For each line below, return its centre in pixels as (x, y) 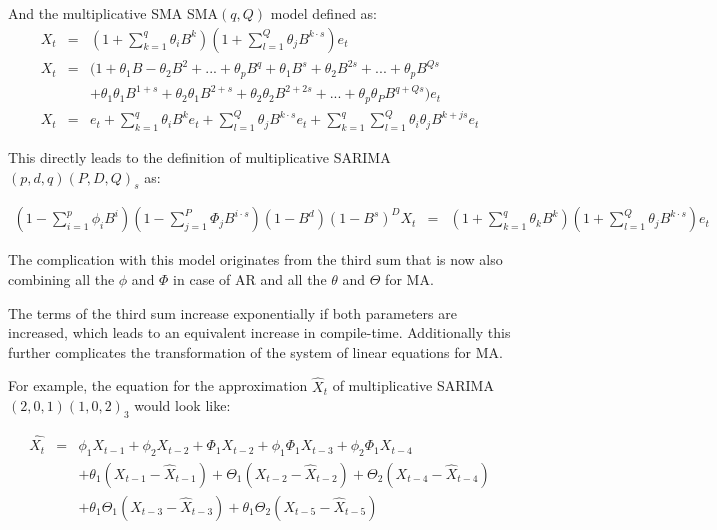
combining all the (61, 278)
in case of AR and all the (250, 278)
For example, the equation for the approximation (158, 385)
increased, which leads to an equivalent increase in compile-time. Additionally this (259, 332)
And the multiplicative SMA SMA (113, 13)
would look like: (182, 405)
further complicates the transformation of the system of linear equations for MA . (255, 351)
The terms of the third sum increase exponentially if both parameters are (232, 312)
